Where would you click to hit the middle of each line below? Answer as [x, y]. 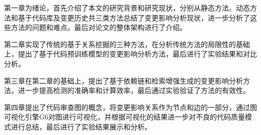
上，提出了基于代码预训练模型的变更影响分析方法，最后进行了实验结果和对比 [130, 54]
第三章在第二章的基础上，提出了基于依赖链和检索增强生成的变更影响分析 [123, 80]
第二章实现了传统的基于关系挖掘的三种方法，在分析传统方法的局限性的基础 [127, 44]
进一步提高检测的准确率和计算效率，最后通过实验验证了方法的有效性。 [134, 90]
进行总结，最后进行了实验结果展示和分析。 [81, 126]
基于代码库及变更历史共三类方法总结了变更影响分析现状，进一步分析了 [134, 17]
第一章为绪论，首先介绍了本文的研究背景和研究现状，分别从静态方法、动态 [127, 7]
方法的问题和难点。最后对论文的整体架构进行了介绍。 [99, 27]
